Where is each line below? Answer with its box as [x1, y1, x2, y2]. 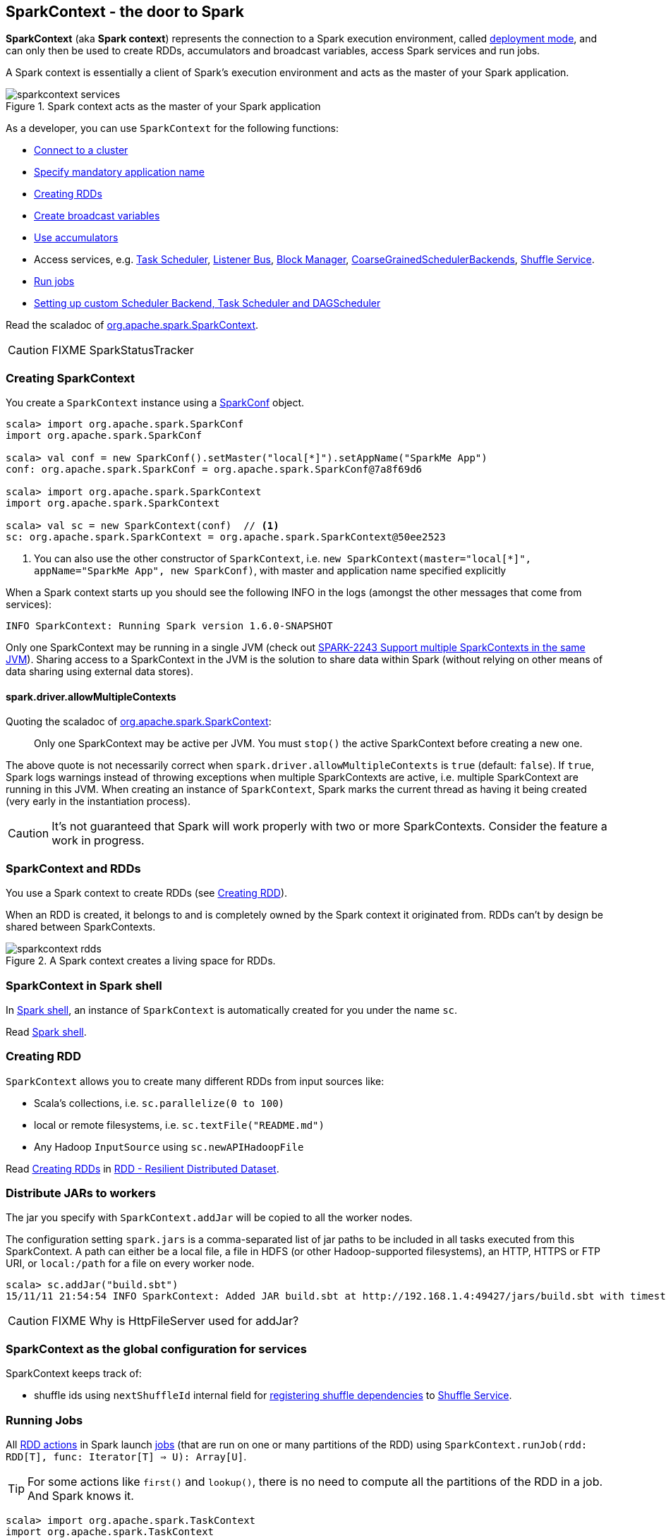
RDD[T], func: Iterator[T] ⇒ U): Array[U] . [6, 1450, 247, 1463]
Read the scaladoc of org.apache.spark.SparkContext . [6, 319, 259, 332]
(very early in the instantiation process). [6, 795, 190, 808]
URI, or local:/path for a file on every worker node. [6, 1257, 255, 1270]
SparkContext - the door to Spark [6, 3, 245, 20]
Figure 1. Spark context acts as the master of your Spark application [6, 100, 321, 113]
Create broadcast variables [34, 210, 160, 222]
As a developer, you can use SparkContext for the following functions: [6, 122, 339, 135]
